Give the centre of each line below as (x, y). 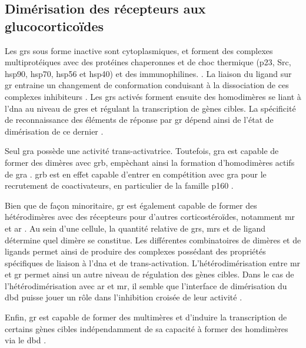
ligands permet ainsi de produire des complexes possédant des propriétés (135, 251)
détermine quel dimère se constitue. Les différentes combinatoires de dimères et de (153, 240)
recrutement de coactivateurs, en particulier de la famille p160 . (119, 185)
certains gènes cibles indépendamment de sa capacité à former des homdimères (147, 328)
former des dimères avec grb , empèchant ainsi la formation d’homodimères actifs (150, 162)
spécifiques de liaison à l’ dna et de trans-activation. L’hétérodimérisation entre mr (153, 262)
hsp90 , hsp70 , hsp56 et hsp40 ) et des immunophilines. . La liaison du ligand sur (148, 73)
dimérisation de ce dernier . (54, 131)
